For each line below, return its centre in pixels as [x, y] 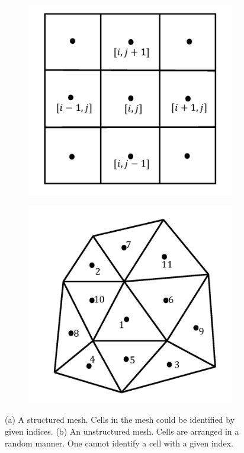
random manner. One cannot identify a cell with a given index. [119, 443]
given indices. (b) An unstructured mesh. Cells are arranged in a [122, 431]
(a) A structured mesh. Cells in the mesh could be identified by [120, 419]
